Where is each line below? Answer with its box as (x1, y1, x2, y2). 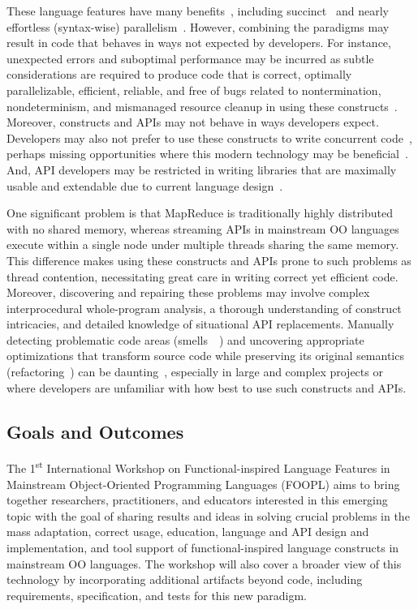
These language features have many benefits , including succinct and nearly (6, 2, 389, 19)
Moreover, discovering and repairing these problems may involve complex (6, 284, 370, 301)
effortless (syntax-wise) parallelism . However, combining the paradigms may (6, 18, 390, 35)
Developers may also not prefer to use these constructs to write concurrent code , (6, 129, 412, 146)
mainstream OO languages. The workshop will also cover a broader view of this (6, 555, 402, 572)
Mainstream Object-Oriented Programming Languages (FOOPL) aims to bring (6, 475, 400, 492)
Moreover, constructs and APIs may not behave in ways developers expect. (6, 114, 379, 131)
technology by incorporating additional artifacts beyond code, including (6, 571, 363, 588)
